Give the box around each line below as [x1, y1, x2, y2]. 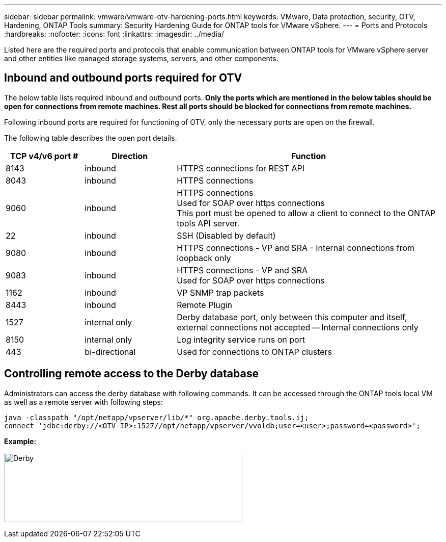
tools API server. [177, 218, 240, 228]
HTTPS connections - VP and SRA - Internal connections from [177, 242, 415, 253]
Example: [4, 436, 37, 446]
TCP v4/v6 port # [10, 150, 78, 161]
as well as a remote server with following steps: [4, 397, 163, 406]
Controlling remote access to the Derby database [4, 367, 259, 380]
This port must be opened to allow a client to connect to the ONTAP [177, 208, 436, 218]
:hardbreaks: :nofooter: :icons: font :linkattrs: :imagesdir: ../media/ [4, 30, 224, 38]
